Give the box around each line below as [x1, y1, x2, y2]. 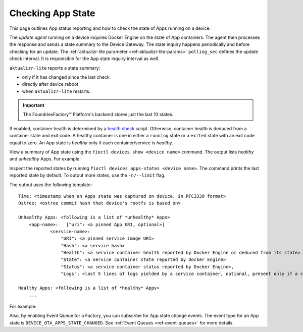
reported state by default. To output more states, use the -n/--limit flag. [9, 172, 166, 179]
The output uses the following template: [9, 182, 92, 188]
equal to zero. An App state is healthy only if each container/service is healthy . [9, 139, 174, 146]
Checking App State [9, 8, 95, 19]
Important [23, 102, 45, 108]
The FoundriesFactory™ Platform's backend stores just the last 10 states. [23, 112, 174, 118]
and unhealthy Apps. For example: [9, 156, 81, 162]
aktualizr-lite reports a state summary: [9, 65, 100, 71]
